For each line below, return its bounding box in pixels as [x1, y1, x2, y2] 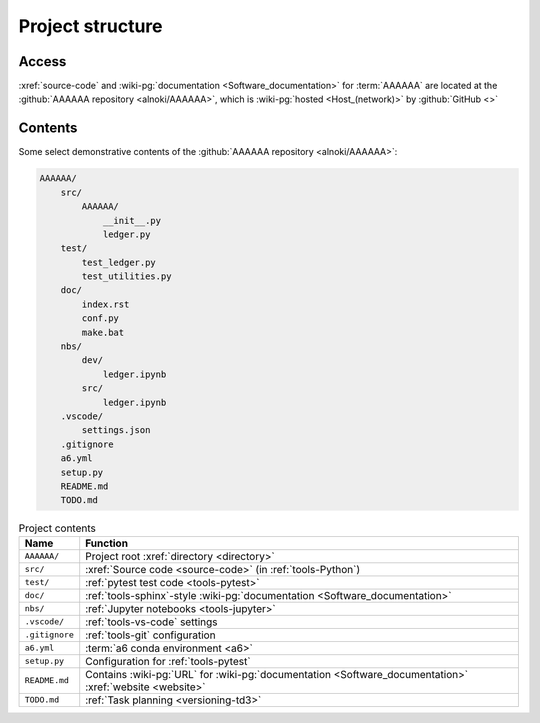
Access [18, 53, 67, 70]
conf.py [81, 313, 120, 324]
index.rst [81, 298, 130, 310]
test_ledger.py [81, 256, 157, 268]
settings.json [81, 425, 151, 436]
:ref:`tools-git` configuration [85, 628, 216, 642]
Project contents [18, 521, 97, 535]
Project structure [18, 15, 163, 37]
